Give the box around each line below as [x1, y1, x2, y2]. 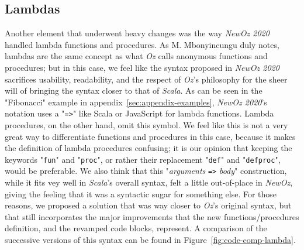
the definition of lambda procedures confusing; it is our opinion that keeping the [5, 142, 292, 154]
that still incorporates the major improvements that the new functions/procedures [5, 210, 299, 222]
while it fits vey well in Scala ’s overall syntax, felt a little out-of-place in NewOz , [5, 176, 293, 189]
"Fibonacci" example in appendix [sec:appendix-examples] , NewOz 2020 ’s [5, 95, 267, 108]
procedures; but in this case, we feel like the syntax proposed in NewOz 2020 [5, 61, 279, 73]
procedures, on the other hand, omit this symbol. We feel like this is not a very [5, 119, 288, 131]
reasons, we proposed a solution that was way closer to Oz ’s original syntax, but [5, 199, 292, 211]
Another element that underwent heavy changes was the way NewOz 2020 [5, 27, 270, 39]
